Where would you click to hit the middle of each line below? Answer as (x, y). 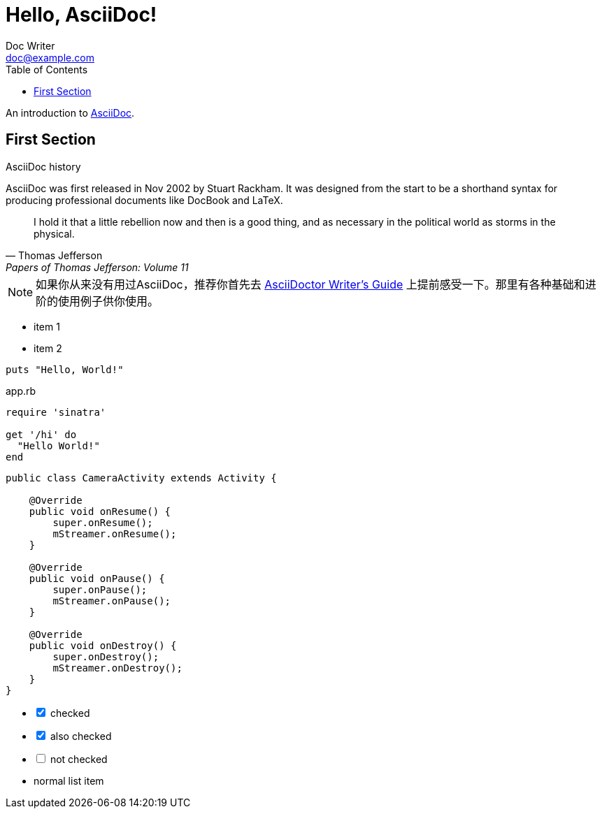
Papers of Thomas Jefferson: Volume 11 (97, 267)
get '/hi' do (41, 434)
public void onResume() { (100, 511)
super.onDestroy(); (106, 656)
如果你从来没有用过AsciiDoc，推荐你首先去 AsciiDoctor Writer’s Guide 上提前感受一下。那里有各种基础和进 (316, 284)
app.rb (21, 391)
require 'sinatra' (56, 412)
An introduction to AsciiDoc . (70, 112)
